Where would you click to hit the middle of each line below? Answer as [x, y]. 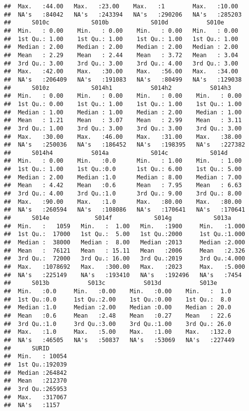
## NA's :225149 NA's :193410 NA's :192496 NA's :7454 [123, 275]
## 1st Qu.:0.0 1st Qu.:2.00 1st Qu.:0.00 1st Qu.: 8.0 [118, 299]
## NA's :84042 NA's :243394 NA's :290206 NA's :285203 [123, 14]
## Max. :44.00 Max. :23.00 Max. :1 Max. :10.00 [121, 6]
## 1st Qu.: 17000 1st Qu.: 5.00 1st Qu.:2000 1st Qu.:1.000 [124, 234]
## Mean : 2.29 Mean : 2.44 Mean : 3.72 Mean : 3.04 [121, 55]
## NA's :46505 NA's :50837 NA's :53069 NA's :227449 [119, 340]
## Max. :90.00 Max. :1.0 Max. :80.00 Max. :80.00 [123, 202]
